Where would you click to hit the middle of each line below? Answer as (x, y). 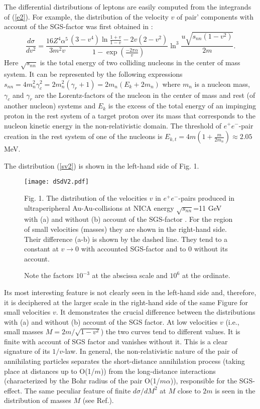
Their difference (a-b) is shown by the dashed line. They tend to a (126, 239)
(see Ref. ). (98, 400)
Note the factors (49, 275)
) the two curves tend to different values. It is (170, 331)
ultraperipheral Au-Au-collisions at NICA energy (99, 208)
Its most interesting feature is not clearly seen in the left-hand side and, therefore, (130, 292)
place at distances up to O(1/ (49, 371)
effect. (13, 390)
